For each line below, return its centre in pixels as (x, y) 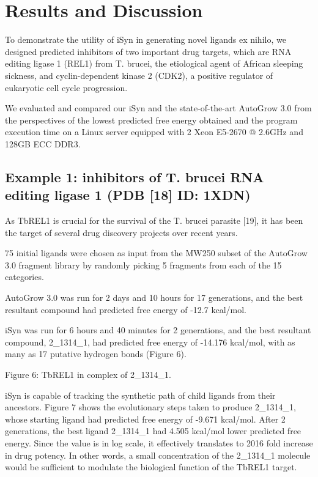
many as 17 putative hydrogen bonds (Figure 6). (96, 354)
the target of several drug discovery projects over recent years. (121, 232)
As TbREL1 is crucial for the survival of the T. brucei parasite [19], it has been (154, 220)
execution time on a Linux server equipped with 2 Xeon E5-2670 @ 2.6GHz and (154, 132)
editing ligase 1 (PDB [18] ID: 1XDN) (128, 195)
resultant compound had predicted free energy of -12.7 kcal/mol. (126, 309)
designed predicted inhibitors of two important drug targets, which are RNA (148, 51)
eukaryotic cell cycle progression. (66, 87)
